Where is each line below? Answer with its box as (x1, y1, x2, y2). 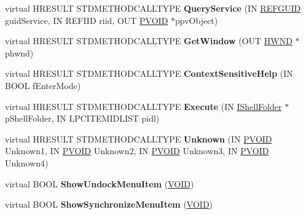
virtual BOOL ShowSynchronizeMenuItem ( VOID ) (5, 198, 213, 211)
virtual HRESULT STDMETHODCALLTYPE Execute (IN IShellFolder (5, 100, 282, 112)
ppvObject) (175, 14, 218, 26)
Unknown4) (5, 156, 49, 169)
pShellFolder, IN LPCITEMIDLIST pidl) (5, 112, 160, 125)
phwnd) (5, 46, 34, 59)
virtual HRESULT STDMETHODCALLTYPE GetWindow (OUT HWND (5, 34, 292, 47)
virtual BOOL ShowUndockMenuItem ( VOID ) (5, 177, 194, 190)
